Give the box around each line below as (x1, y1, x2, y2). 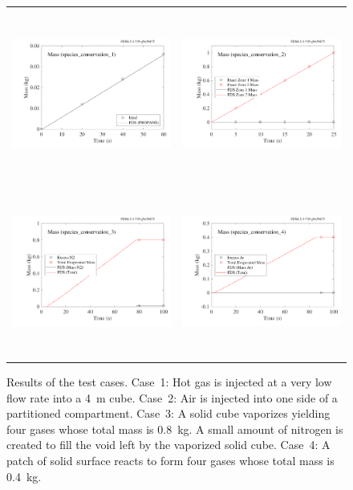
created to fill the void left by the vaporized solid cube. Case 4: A (6, 436, 331, 453)
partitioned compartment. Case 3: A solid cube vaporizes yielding (6, 405, 331, 422)
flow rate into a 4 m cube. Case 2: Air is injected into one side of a (6, 389, 338, 406)
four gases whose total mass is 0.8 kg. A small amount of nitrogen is (6, 420, 343, 437)
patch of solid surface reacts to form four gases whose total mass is (6, 452, 335, 469)
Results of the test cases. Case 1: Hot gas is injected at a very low (6, 374, 332, 390)
